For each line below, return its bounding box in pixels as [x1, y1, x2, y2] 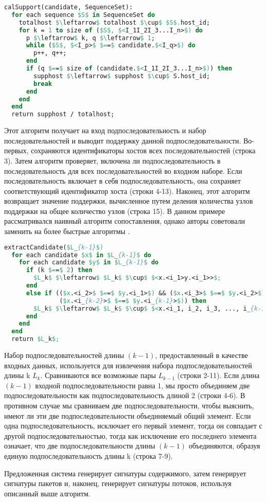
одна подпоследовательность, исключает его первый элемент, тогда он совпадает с [4, 420, 262, 431]
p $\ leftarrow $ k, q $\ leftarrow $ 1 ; [26, 34, 155, 42]
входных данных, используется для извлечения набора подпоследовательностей [4, 360, 252, 370]
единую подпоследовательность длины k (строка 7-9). [4, 450, 173, 461]
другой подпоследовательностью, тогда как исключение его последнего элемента [4, 430, 257, 441]
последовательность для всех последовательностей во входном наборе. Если [4, 165, 242, 176]
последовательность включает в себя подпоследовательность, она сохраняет [4, 175, 241, 186]
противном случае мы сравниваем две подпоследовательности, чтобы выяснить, [4, 400, 254, 410]
